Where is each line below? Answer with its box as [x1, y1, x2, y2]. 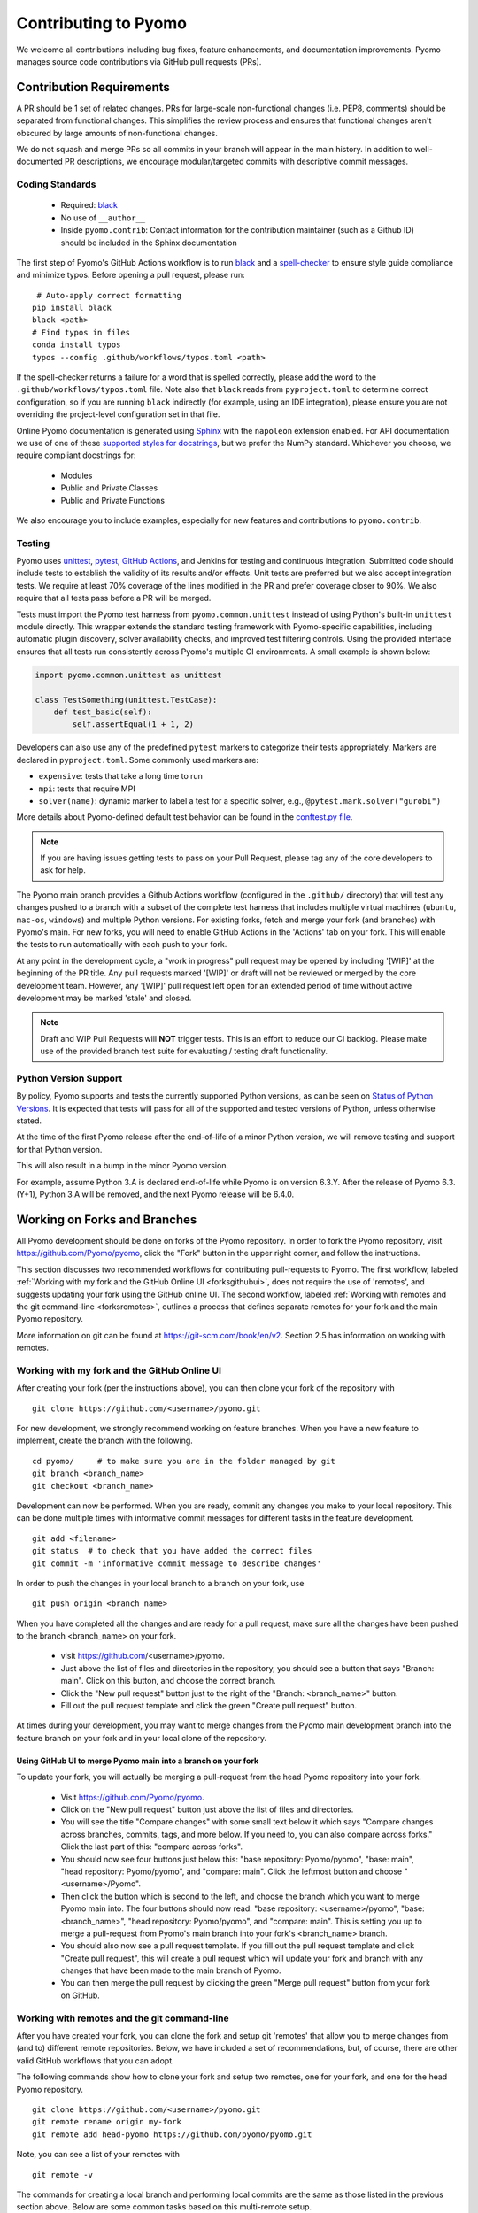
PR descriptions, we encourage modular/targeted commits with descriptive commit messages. [65, 156, 409, 167]
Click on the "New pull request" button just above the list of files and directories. [60, 1804, 354, 1815]
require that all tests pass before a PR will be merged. [16, 593, 212, 604]
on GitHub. [60, 1990, 101, 2001]
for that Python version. [16, 1144, 103, 1154]
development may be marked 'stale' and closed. [16, 992, 192, 1003]
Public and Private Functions [60, 495, 166, 505]
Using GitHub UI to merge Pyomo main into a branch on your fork [16, 1755, 259, 1766]
